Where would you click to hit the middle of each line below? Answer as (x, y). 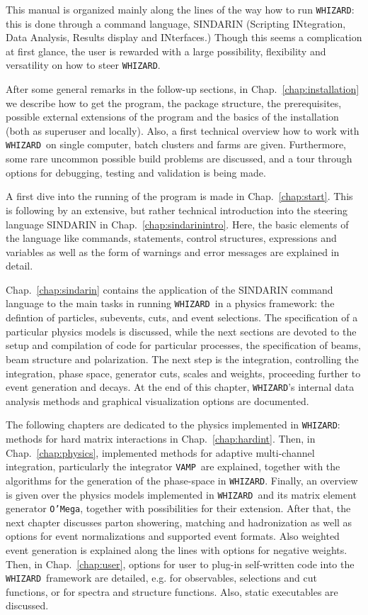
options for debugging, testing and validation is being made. (136, 172)
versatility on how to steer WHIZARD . (83, 65)
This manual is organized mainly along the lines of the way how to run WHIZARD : (180, 9)
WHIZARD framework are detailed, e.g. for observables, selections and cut (161, 578)
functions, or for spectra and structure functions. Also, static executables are (172, 591)
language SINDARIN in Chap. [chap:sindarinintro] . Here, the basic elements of (177, 224)
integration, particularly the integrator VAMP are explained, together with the (173, 466)
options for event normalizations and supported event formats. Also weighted (173, 536)
